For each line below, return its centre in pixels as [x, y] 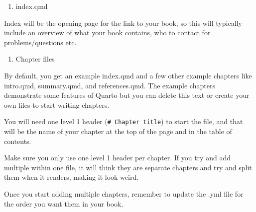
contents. [18, 141]
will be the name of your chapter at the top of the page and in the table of [118, 131]
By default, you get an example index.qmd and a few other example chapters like [128, 75]
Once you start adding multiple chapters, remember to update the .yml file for [124, 193]
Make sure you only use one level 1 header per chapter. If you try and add [117, 158]
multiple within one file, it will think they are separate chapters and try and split [128, 167]
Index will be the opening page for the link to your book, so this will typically [123, 23]
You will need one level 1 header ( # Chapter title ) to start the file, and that [124, 121]
